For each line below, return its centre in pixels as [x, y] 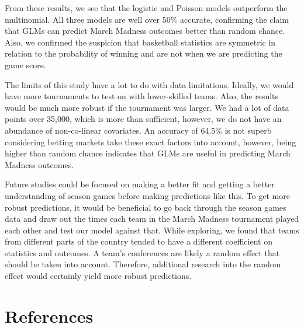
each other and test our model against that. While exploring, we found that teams [152, 230]
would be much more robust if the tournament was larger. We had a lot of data [147, 107]
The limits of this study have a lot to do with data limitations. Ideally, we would [149, 84]
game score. [25, 64]
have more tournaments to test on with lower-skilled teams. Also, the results [142, 96]
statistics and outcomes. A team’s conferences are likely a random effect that [142, 252]
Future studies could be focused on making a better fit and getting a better [140, 184]
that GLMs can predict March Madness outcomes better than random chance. [145, 31]
